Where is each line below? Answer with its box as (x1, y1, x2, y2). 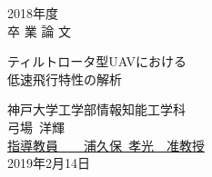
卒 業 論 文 (7, 21, 71, 40)
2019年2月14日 (7, 153, 90, 172)
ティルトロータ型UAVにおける (7, 52, 187, 71)
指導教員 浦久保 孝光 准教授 (7, 135, 205, 154)
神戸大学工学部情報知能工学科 (7, 100, 186, 119)
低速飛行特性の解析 (7, 69, 122, 88)
